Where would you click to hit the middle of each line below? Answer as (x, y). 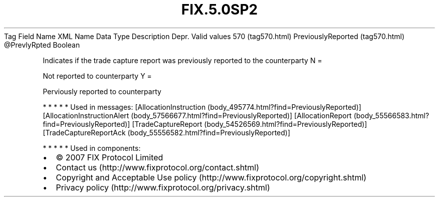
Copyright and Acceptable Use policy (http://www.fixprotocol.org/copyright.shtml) (211, 177)
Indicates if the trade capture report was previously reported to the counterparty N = (182, 60)
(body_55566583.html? (391, 115)
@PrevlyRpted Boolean (42, 45)
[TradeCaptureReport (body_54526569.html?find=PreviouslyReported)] (250, 124)
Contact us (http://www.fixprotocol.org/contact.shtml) (158, 167)
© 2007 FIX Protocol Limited (109, 157)
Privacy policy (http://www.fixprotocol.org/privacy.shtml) (163, 187)
